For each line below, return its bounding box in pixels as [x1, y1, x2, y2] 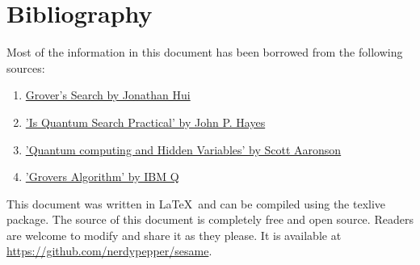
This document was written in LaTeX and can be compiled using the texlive [6, 195, 386, 212]
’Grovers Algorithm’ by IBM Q [25, 168, 179, 185]
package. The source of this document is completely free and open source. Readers [6, 211, 414, 228]
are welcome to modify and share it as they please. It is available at [6, 226, 342, 243]
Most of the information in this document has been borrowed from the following [6, 44, 403, 61]
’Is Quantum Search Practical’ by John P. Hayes [25, 113, 266, 130]
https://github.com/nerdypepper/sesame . [6, 242, 212, 259]
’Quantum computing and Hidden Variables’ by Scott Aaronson [25, 141, 342, 158]
